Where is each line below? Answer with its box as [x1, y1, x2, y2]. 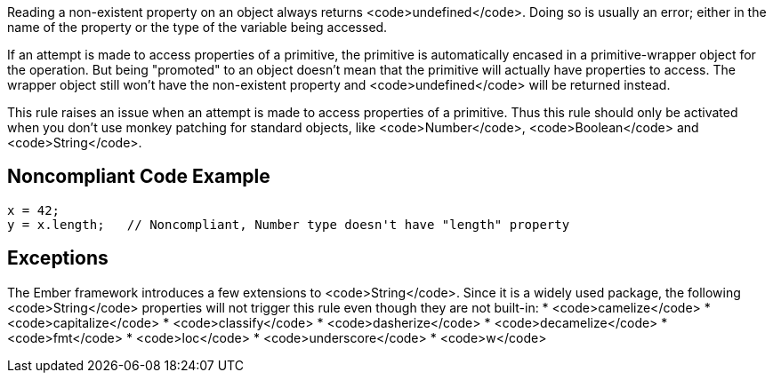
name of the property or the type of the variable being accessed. [7, 20, 388, 35]
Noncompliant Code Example [7, 165, 270, 188]
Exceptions [7, 247, 109, 270]
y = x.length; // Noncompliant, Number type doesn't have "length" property [7, 217, 570, 232]
